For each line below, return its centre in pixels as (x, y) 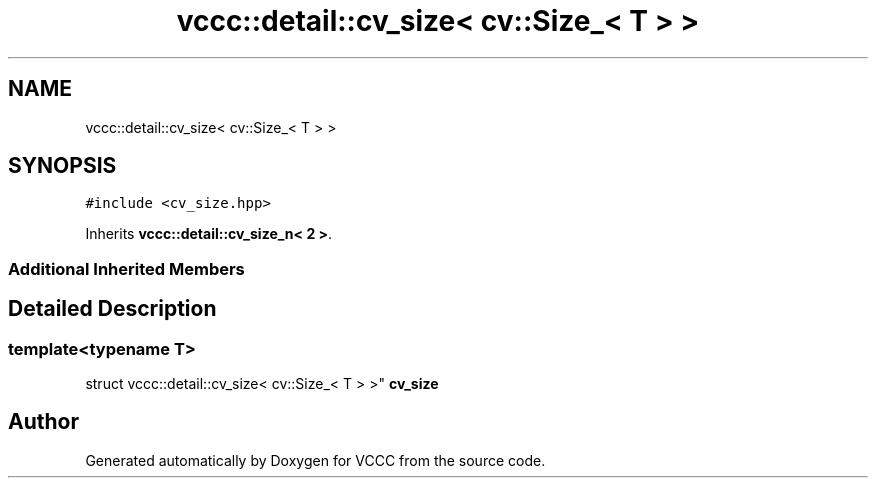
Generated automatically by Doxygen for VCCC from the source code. (315, 460)
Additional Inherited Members (126, 268)
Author (43, 422)
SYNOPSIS (62, 166)
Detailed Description (112, 309)
